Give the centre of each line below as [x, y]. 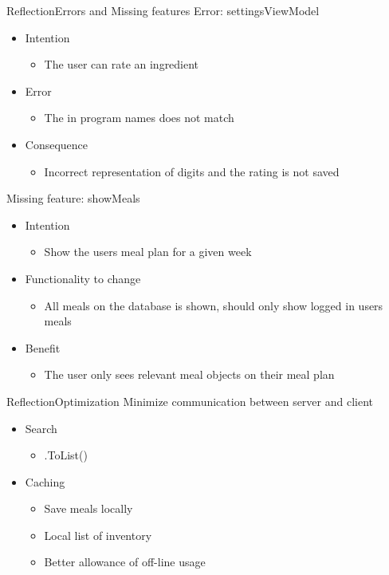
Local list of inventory [98, 535]
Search [41, 428]
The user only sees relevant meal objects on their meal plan [189, 374]
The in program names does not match [139, 118]
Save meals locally [88, 508]
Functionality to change [83, 278]
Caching [45, 481]
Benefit [43, 347]
